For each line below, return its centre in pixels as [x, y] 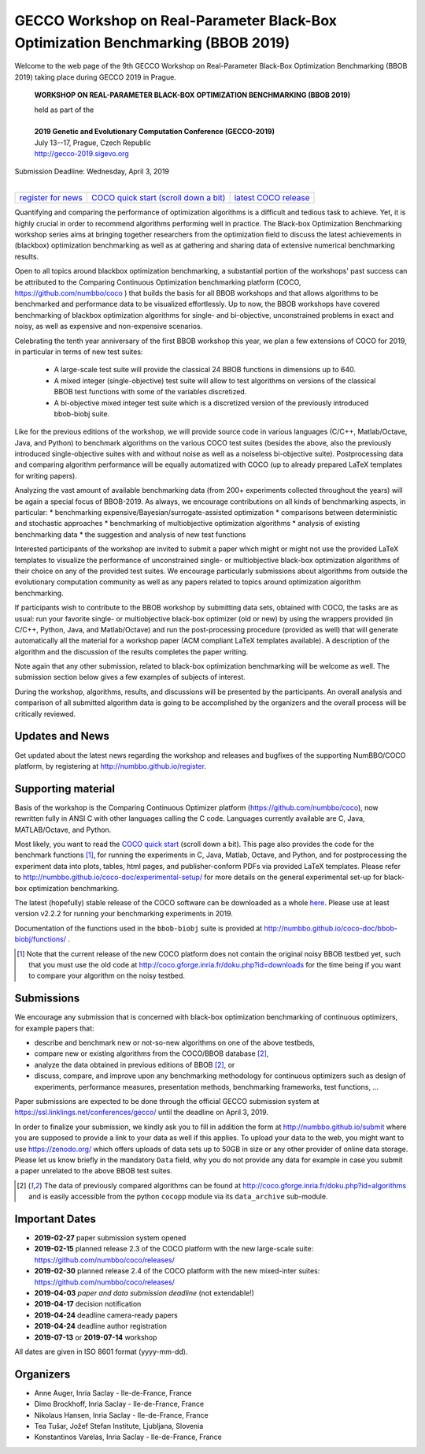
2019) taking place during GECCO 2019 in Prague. [95, 77]
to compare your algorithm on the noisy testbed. [107, 976]
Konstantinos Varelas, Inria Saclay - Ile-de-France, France [128, 1437]
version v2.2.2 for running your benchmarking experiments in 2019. [124, 914]
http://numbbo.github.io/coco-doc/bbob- [331, 928]
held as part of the [64, 110]
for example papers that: [54, 1028]
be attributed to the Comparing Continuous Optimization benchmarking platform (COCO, [158, 282]
